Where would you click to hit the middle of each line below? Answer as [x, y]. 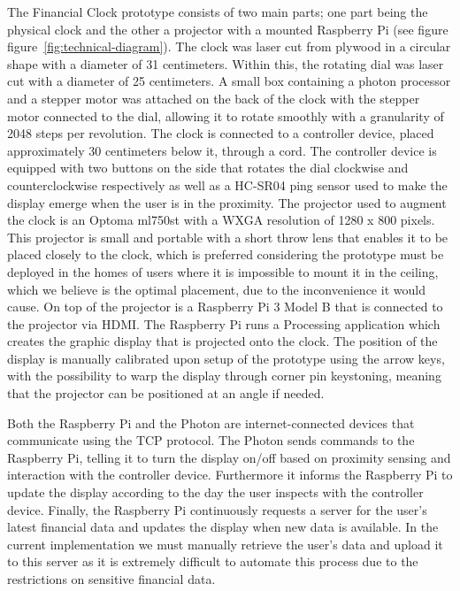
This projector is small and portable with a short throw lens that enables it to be [228, 237]
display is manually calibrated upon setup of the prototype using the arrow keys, [226, 358]
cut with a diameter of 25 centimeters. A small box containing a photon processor [229, 81]
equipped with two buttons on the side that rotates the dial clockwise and [208, 168]
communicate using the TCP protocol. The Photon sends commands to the [211, 440]
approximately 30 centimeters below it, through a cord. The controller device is [222, 150]
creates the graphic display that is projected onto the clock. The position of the [222, 341]
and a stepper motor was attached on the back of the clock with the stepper [214, 98]
